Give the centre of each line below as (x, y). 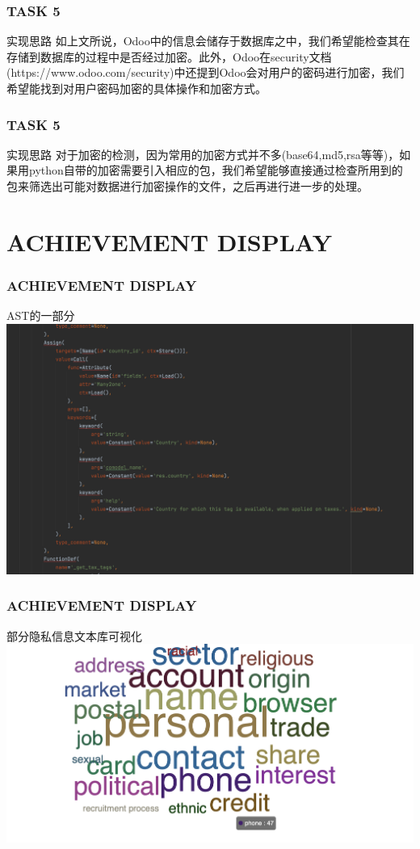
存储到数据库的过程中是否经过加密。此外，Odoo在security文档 (169, 56)
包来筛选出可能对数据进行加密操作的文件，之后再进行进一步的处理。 (187, 186)
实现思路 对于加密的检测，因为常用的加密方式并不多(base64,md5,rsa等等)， (203, 154)
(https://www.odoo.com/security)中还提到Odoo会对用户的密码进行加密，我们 (206, 72)
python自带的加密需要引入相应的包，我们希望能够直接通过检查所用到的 (216, 170)
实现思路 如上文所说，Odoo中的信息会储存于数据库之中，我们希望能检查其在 (208, 41)
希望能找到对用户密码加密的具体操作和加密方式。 (136, 88)
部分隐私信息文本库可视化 (74, 635)
